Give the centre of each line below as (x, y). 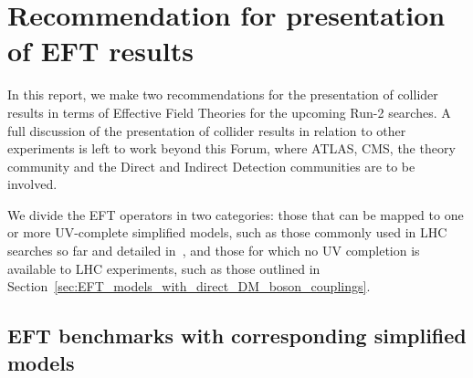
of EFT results (101, 51)
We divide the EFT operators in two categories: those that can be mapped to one (236, 214)
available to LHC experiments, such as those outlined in (164, 268)
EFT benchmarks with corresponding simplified (237, 336)
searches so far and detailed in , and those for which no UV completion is (214, 251)
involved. (32, 184)
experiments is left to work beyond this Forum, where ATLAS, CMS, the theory (231, 148)
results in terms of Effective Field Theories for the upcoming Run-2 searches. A (229, 112)
